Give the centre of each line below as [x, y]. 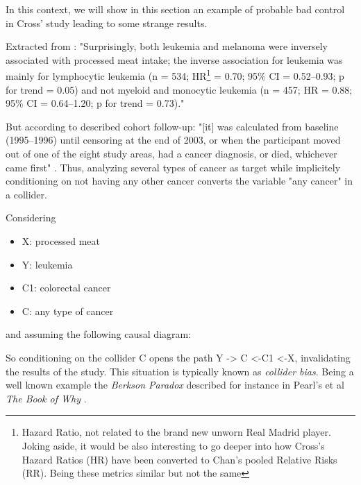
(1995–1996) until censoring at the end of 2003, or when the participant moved [173, 140]
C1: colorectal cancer [66, 288]
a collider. [26, 194]
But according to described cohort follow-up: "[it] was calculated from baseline [172, 126]
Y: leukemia [47, 264]
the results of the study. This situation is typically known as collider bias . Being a [180, 371]
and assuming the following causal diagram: [99, 334]
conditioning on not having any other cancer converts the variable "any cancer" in [179, 181]
